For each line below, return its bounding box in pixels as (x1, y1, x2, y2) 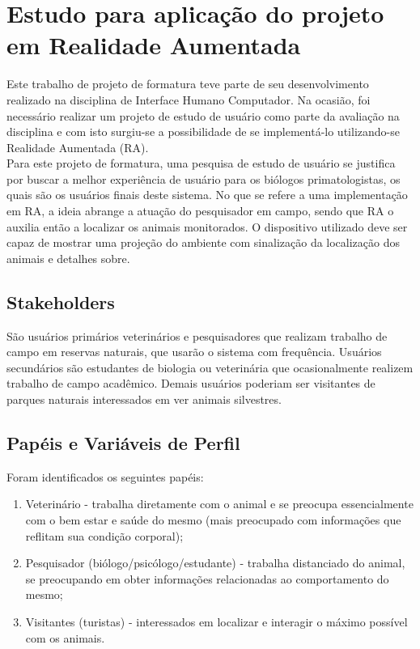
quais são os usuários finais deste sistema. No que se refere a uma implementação (6, 186, 408, 203)
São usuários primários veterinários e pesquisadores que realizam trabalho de (6, 327, 388, 344)
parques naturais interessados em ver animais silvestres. (6, 391, 282, 408)
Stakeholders (6, 289, 115, 314)
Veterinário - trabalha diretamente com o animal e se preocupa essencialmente (25, 495, 414, 512)
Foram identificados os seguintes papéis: (6, 468, 204, 485)
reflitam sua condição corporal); (25, 527, 184, 544)
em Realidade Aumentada (6, 28, 301, 62)
